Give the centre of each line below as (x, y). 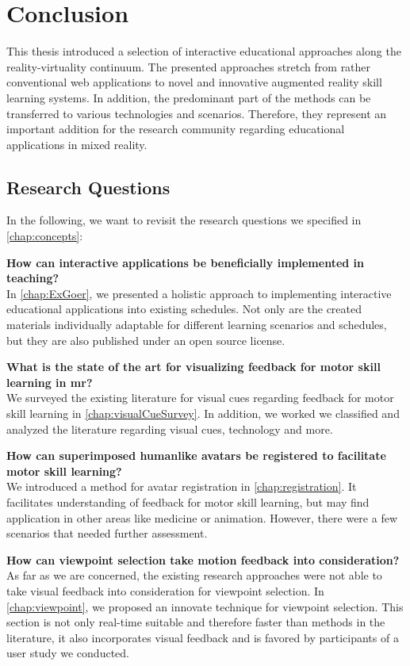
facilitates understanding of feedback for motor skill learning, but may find (188, 501)
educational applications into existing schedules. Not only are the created (184, 309)
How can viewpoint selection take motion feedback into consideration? (203, 559)
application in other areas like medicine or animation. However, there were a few (202, 517)
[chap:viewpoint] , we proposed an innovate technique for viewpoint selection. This (205, 606)
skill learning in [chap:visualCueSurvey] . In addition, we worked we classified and (203, 413)
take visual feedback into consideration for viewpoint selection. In (165, 590)
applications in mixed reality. (77, 144)
